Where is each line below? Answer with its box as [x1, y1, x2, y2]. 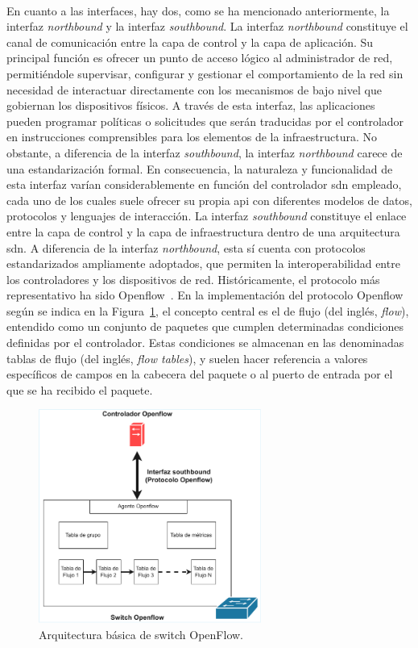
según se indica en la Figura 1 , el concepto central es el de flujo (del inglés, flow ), [6, 302, 409, 319]
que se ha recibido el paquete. [6, 381, 153, 398]
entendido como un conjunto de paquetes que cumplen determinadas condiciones [6, 318, 404, 335]
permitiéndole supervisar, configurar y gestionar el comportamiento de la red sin [6, 65, 404, 82]
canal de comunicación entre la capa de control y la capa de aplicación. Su [6, 33, 374, 50]
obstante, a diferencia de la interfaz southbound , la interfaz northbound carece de [6, 144, 403, 161]
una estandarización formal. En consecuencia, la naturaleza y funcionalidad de [6, 160, 393, 177]
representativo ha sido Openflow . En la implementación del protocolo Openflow [6, 286, 404, 303]
